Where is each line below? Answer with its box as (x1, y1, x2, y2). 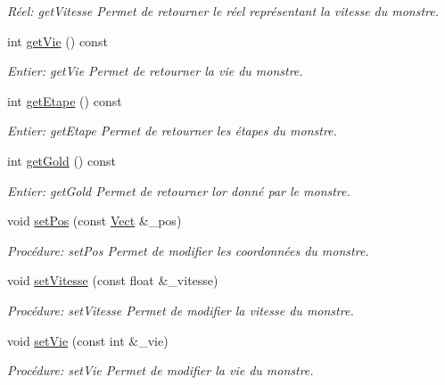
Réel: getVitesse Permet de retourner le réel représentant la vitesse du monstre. (7, 2, 440, 20)
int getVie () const (7, 31, 108, 50)
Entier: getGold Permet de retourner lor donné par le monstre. (7, 181, 350, 200)
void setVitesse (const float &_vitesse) (7, 271, 218, 290)
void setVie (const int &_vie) (7, 331, 169, 349)
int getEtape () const (7, 91, 122, 110)
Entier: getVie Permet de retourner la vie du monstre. (7, 61, 303, 80)
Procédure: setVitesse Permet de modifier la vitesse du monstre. (7, 300, 354, 319)
